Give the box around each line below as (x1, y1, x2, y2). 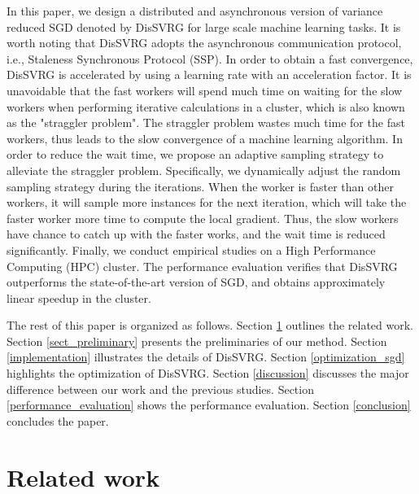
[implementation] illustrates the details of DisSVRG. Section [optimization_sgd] (7, 348, 405, 365)
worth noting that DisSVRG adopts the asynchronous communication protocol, (7, 34, 402, 51)
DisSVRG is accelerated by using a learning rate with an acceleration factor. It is (7, 66, 412, 83)
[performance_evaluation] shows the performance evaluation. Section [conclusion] (7, 396, 411, 413)
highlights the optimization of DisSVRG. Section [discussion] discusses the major (7, 365, 409, 382)
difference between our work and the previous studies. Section (7, 380, 314, 397)
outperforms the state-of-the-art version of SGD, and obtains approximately (7, 273, 386, 291)
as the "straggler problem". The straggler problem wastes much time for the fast (7, 114, 405, 131)
